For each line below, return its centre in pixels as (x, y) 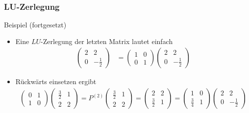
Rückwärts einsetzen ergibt (56, 81)
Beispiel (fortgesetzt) (35, 25)
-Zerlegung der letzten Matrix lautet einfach (107, 41)
